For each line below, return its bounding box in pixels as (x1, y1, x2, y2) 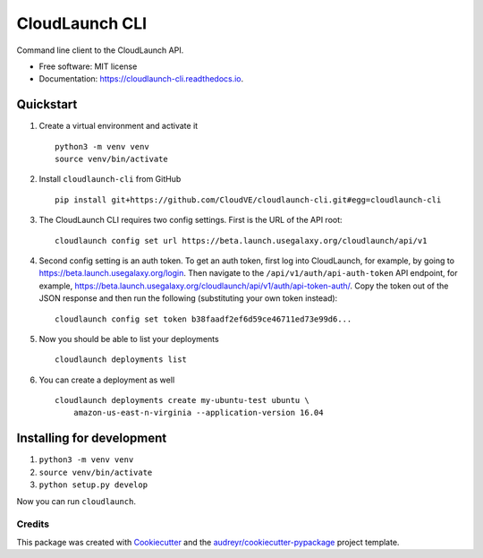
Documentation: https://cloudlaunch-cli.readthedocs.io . (38, 73, 244, 84)
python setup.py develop (38, 480, 148, 490)
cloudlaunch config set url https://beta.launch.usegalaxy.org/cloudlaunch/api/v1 (55, 236, 428, 245)
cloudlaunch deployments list (55, 355, 188, 365)
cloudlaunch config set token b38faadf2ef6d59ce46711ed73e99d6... (55, 313, 352, 324)
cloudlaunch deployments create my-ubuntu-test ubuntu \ (55, 395, 310, 406)
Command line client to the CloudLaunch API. (16, 45, 184, 56)
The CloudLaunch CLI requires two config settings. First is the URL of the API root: (38, 215, 343, 226)
